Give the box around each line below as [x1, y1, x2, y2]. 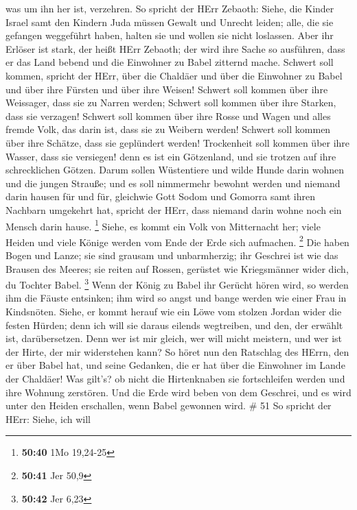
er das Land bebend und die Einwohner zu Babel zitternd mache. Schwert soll [5, 55, 334, 69]
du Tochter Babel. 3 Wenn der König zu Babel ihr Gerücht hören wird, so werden [5, 276, 349, 291]
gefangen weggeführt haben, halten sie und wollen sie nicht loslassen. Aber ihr [5, 28, 334, 42]
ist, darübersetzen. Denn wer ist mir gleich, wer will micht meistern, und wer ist [5, 331, 343, 345]
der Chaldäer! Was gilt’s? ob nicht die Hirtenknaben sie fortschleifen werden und [5, 372, 345, 385]
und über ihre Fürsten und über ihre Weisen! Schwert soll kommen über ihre [5, 82, 328, 96]
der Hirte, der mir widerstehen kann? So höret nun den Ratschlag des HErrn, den [5, 344, 349, 359]
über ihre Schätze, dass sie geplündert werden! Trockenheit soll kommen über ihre [5, 135, 350, 149]
